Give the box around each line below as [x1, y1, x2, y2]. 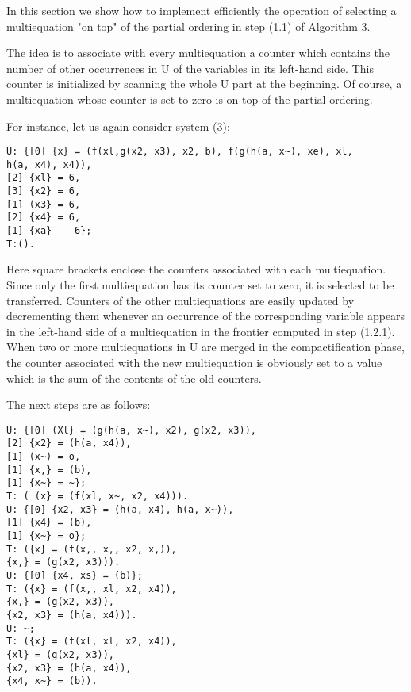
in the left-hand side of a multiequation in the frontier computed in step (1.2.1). [6, 323, 395, 339]
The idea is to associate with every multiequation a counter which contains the [6, 44, 390, 61]
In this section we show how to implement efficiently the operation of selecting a [6, 2, 397, 18]
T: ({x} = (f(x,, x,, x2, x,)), [6, 543, 177, 555]
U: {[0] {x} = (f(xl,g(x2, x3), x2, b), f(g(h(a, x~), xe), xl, [6, 146, 353, 158]
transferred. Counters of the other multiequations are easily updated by [6, 292, 355, 308]
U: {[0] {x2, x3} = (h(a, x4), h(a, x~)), [6, 503, 234, 515]
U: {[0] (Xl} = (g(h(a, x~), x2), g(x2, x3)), [6, 424, 256, 436]
